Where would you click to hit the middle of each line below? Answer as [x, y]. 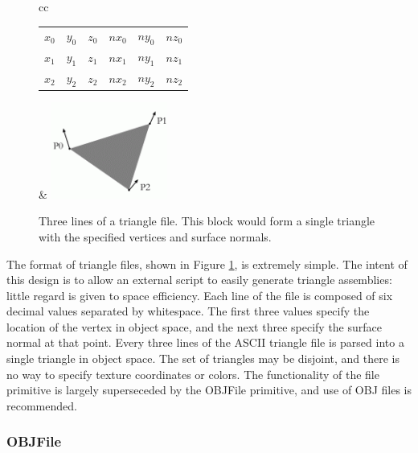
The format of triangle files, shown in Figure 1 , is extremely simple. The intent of [207, 264]
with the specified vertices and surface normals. [155, 236]
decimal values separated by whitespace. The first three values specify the [188, 311]
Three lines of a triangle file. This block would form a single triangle [207, 221]
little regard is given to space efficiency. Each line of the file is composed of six [200, 295]
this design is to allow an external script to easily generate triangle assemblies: [199, 280]
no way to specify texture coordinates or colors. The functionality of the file [193, 374]
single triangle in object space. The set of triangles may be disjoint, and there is [203, 358]
